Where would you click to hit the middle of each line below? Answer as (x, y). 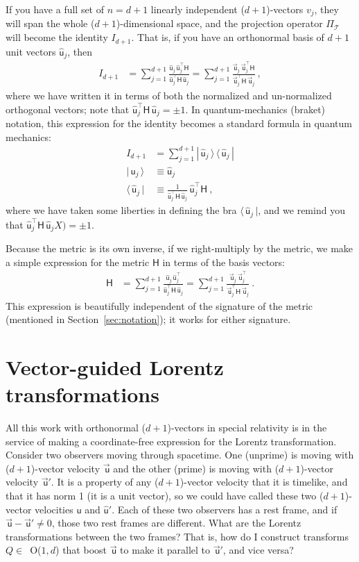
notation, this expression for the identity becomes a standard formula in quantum (179, 123)
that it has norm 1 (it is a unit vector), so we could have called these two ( (165, 495)
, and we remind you (301, 210)
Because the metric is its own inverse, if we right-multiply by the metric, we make (179, 248)
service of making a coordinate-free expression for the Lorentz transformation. (171, 441)
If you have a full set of (55, 9)
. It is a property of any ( (105, 482)
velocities (54, 509)
